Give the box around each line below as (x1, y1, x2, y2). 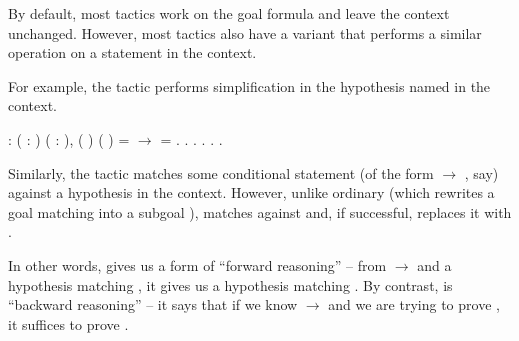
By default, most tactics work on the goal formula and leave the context (8, 3, 450, 23)
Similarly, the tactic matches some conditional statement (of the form (8, 162, 434, 183)
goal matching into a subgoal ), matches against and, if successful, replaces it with (8, 201, 512, 222)
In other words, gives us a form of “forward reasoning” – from (8, 254, 387, 275)
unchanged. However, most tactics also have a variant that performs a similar (8, 22, 482, 43)
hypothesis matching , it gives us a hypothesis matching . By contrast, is (8, 274, 453, 295)
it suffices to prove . (8, 313, 129, 334)
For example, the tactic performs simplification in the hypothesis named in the (8, 75, 491, 96)
